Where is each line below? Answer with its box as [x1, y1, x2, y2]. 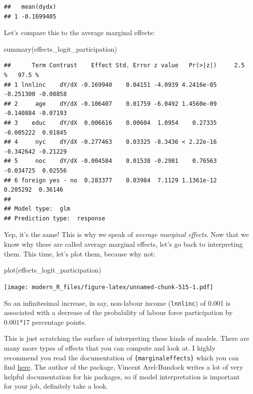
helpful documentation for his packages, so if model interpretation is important [4, 371, 240, 381]
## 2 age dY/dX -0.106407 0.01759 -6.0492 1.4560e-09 [4, 100, 217, 107]
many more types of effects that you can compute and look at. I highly [4, 342, 215, 353]
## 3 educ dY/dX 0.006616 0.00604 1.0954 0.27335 [4, 119, 217, 126]
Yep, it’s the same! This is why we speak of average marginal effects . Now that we [4, 229, 249, 239]
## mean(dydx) [4, 3, 57, 10]
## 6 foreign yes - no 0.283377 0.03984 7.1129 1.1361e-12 [4, 177, 217, 184]
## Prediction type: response [4, 215, 105, 222]
